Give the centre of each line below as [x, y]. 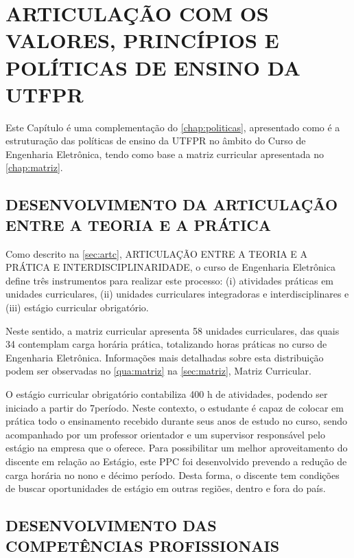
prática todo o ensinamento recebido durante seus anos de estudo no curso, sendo [177, 421]
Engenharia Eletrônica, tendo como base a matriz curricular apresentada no [165, 154]
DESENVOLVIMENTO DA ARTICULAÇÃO [172, 204]
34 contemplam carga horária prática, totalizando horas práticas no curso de [166, 344]
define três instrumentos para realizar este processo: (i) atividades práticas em [170, 280]
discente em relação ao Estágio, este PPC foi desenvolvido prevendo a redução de [176, 461]
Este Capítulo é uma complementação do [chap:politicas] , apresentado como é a [173, 127]
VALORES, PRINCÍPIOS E [142, 40]
